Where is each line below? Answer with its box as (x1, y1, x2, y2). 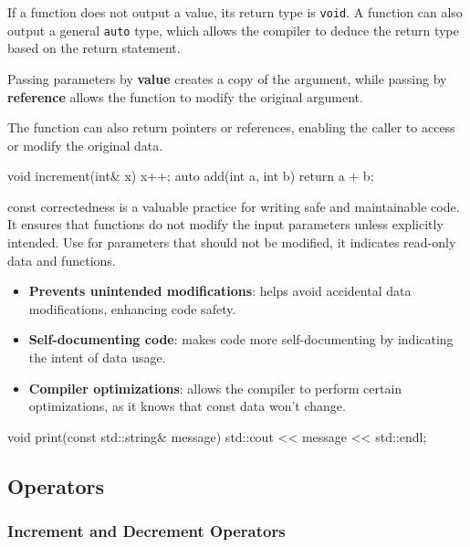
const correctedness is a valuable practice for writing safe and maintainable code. (7, 196, 460, 216)
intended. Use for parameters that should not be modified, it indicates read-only (7, 233, 456, 252)
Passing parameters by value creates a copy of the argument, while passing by (7, 68, 447, 88)
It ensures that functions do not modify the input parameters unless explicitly (7, 215, 444, 234)
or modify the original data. (7, 135, 163, 154)
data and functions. (7, 250, 116, 269)
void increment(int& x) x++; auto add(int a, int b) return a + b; (7, 166, 374, 185)
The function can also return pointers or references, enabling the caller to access (7, 118, 455, 137)
